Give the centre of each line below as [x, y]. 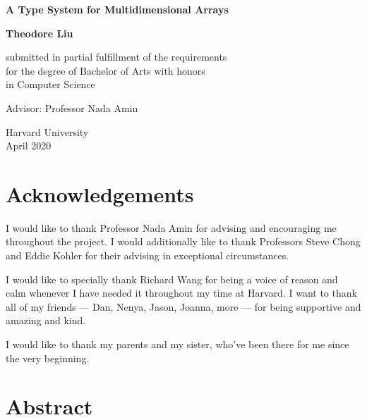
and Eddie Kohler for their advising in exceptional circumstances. [148, 255]
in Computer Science [50, 84]
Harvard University [47, 131]
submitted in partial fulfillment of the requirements [116, 57]
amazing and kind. [46, 320]
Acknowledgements [100, 193]
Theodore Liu [40, 33]
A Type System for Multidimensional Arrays [117, 9]
